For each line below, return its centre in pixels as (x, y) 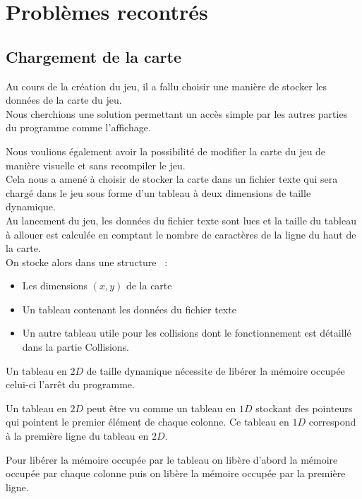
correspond (332, 422)
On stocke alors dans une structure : (87, 261)
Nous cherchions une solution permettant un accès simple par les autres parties (177, 113)
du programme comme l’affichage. (78, 127)
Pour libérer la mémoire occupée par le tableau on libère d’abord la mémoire (172, 459)
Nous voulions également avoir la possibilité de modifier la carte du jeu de (166, 151)
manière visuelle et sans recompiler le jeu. (96, 165)
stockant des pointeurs (304, 408)
